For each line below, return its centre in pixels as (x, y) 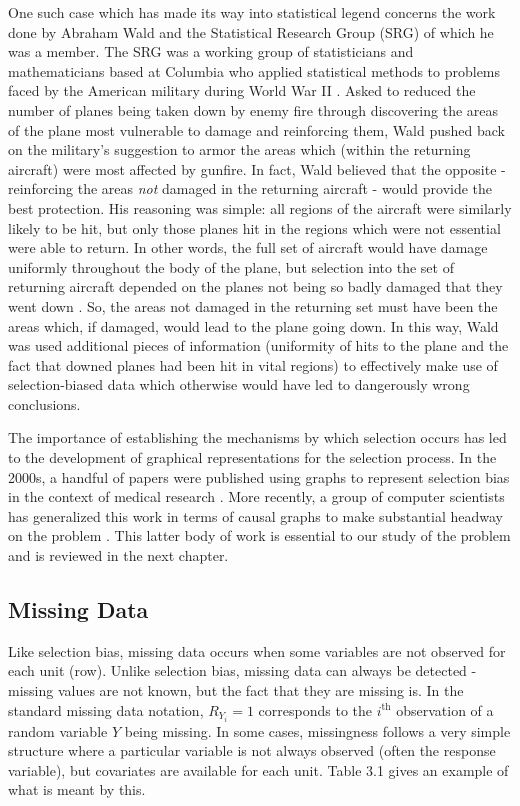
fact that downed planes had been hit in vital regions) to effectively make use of (253, 364)
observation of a (445, 709)
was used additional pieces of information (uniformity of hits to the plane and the (258, 345)
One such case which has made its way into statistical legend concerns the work (252, 12)
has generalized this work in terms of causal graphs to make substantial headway (255, 515)
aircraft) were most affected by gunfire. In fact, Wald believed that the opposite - (257, 168)
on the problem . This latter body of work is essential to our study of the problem (259, 535)
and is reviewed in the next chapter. (118, 555)
